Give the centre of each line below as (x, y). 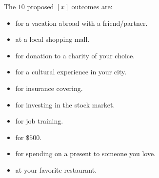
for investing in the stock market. (65, 104)
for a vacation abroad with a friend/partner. (81, 23)
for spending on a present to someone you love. (86, 153)
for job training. (39, 121)
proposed (40, 6)
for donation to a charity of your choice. (75, 55)
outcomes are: (92, 6)
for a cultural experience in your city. (71, 72)
